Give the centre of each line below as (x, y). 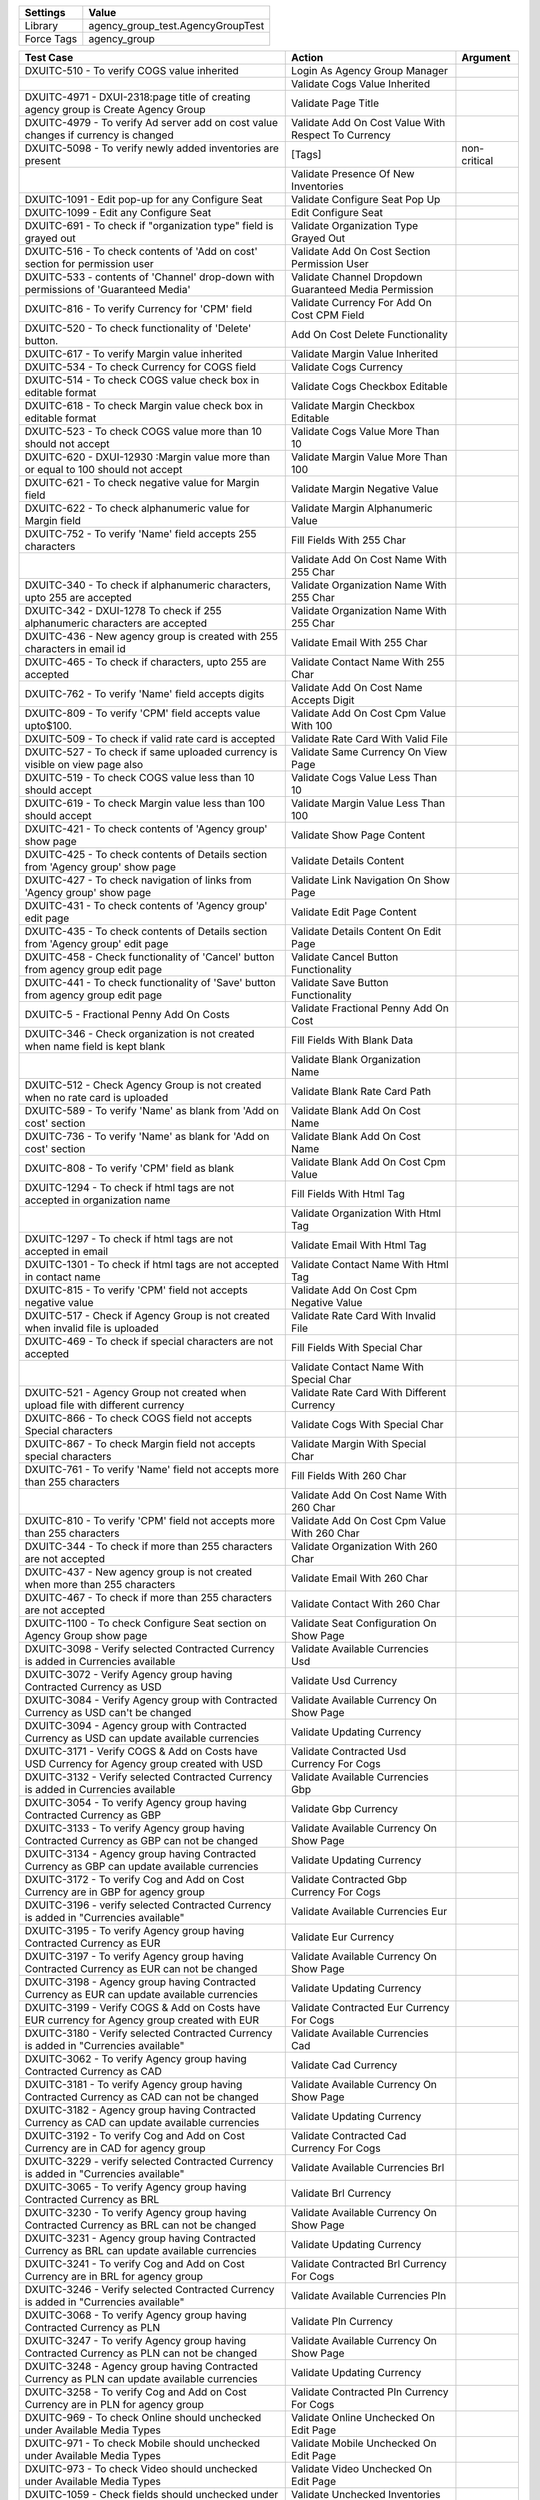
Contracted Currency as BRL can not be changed (140, 2225)
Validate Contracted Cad (349, 2135)
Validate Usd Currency (344, 1680)
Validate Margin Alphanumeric (362, 508)
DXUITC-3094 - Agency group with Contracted (135, 1725)
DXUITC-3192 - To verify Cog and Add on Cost (134, 2135)
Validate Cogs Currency (347, 367)
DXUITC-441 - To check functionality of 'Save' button (150, 982)
